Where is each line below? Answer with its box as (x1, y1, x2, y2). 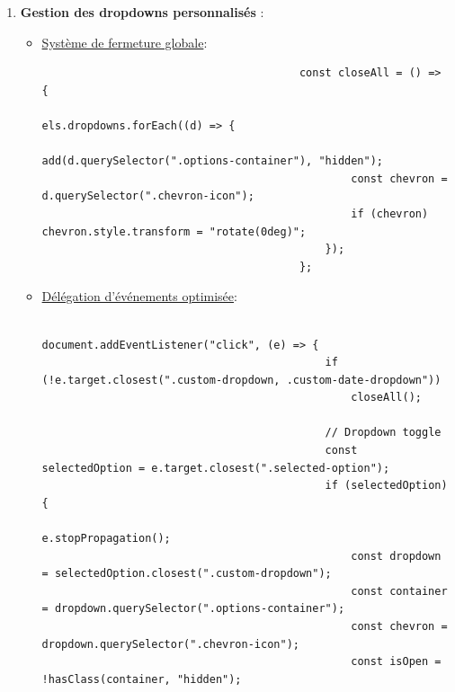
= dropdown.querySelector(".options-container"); (41, 602, 345, 616)
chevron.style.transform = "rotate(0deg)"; (41, 225, 307, 238)
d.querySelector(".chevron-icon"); (41, 190, 254, 203)
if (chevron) (351, 207, 429, 220)
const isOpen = (351, 655, 442, 669)
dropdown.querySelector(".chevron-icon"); (41, 637, 299, 651)
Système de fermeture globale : (41, 32, 208, 51)
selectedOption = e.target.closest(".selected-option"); (41, 461, 390, 475)
